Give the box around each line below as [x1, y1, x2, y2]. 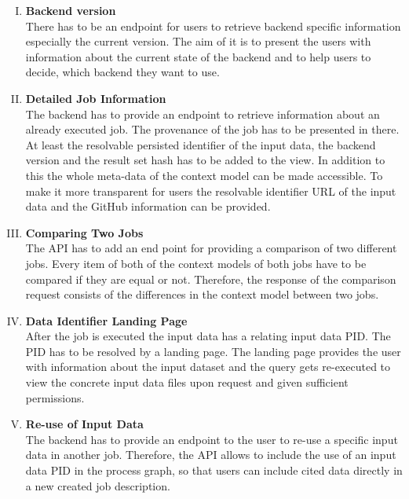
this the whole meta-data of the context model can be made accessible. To [25, 167, 383, 183]
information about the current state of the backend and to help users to [25, 48, 371, 64]
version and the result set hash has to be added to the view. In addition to [25, 152, 385, 168]
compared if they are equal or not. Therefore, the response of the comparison [25, 270, 396, 287]
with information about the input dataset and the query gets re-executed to [25, 358, 391, 375]
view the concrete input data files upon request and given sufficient [25, 374, 349, 391]
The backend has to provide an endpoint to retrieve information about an [25, 105, 380, 122]
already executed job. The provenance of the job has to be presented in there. [25, 121, 400, 138]
